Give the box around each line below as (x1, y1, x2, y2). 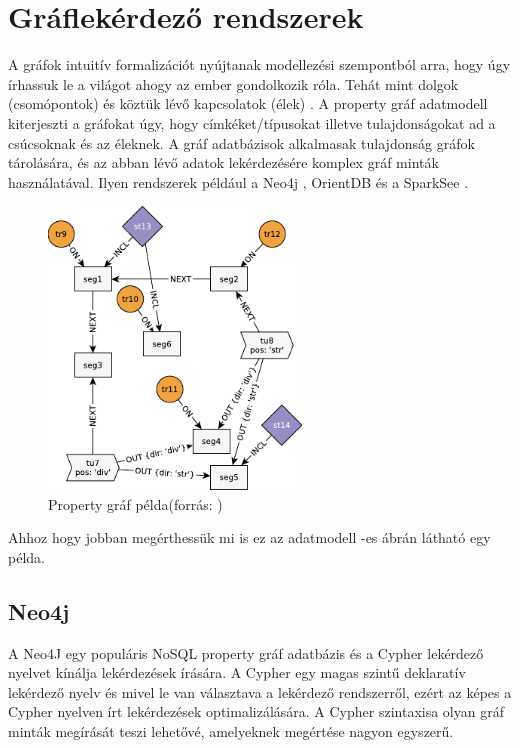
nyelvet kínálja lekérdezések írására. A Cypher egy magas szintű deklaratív (8, 662, 466, 683)
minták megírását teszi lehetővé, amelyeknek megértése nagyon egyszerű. (8, 721, 454, 742)
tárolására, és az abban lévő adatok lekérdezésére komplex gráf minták (8, 152, 439, 173)
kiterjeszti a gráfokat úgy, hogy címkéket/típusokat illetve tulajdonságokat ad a (8, 112, 496, 133)
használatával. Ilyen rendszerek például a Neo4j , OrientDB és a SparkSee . (8, 171, 469, 192)
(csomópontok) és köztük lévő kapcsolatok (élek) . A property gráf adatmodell (8, 93, 488, 114)
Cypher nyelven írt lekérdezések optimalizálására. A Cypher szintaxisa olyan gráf (8, 701, 504, 722)
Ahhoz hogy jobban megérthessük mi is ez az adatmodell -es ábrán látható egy (8, 527, 491, 548)
